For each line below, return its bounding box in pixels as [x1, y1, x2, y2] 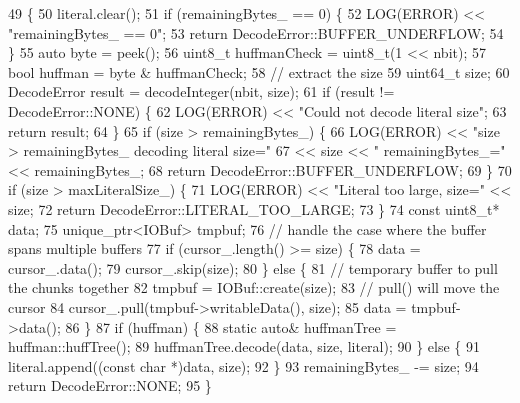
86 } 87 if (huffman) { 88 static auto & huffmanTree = [65, 316, 397, 337]
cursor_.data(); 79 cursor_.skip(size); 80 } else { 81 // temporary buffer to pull [8, 257, 498, 278]
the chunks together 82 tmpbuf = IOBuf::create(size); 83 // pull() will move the [8, 277, 500, 298]
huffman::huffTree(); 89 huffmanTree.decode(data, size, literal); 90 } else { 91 [8, 336, 480, 357]
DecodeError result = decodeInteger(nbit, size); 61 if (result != [8, 81, 395, 102]
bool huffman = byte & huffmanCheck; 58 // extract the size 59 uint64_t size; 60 [8, 61, 510, 82]
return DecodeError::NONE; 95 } [8, 375, 212, 396]
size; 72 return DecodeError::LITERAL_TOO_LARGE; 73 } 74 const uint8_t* [8, 198, 500, 219]
